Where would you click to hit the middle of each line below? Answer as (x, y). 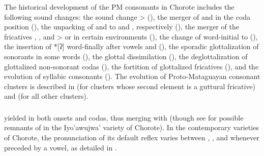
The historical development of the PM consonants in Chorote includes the (119, 7)
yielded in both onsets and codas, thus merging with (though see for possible (124, 117)
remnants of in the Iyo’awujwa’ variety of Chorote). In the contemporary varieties (131, 127)
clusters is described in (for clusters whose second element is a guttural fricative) (130, 86)
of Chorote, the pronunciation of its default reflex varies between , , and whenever (132, 138)
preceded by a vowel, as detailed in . (61, 147)
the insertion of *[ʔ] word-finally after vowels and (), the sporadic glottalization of (131, 46)
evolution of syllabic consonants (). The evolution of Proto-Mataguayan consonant (132, 76)
